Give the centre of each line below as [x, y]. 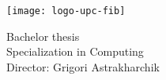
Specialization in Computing [75, 51]
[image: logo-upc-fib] [66, 11]
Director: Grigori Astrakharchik [83, 66]
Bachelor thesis [43, 36]
